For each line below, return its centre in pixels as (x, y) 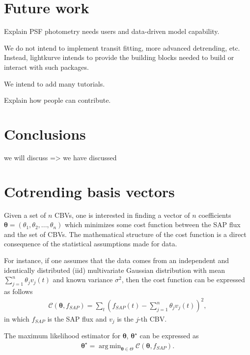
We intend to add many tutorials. (55, 83)
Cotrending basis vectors (89, 191)
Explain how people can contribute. (57, 100)
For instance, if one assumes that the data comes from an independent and (116, 260)
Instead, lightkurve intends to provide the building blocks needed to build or (119, 57)
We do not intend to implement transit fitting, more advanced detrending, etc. (122, 47)
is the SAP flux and (77, 319)
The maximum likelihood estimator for (62, 336)
